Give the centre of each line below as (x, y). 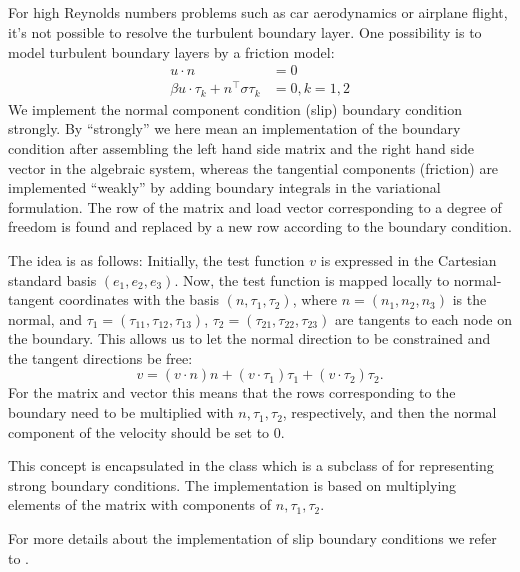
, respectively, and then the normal (389, 412)
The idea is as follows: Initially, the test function (156, 259)
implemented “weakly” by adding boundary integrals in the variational (224, 187)
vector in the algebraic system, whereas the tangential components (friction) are (253, 167)
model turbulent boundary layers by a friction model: (171, 51)
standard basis (52, 279)
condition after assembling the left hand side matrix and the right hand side (241, 147)
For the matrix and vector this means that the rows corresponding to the (232, 392)
